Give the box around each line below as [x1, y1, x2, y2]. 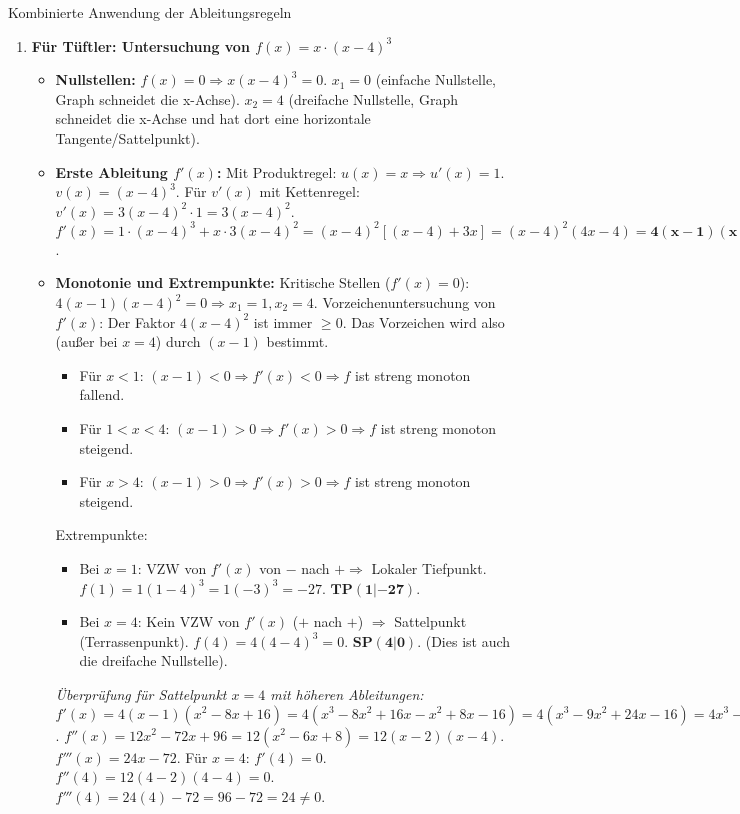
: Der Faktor [99, 311, 176, 332]
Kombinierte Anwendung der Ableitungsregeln [8, 2, 292, 22]
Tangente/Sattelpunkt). [55, 127, 200, 148]
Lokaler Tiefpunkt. [371, 557, 487, 578]
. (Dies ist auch [417, 630, 511, 651]
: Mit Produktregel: [216, 161, 337, 182]
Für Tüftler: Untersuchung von [31, 35, 250, 56]
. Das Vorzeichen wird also [342, 311, 505, 332]
